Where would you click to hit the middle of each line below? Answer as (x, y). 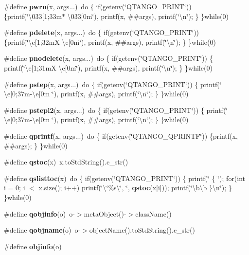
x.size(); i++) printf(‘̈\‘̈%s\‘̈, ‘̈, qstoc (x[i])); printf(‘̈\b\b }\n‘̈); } (135, 188)
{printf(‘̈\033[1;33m (33, 16)
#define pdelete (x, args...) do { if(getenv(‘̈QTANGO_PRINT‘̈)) (102, 32)
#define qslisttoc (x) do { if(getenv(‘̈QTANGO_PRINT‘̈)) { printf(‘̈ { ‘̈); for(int (125, 178)
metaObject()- (105, 213)
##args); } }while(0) (36, 145)
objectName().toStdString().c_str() (142, 230)
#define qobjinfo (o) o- (39, 213)
